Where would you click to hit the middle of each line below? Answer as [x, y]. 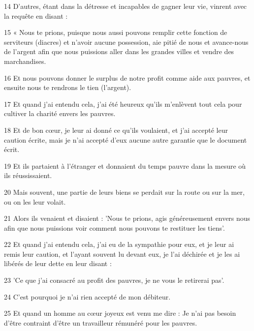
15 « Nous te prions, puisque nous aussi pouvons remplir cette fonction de [116, 32]
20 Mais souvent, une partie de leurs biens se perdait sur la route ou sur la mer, [124, 192]
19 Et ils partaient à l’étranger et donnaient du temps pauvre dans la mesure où [125, 165]
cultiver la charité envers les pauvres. [60, 113]
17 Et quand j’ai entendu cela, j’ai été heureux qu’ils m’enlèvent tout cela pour [123, 104]
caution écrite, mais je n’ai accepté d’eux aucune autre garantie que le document [126, 139]
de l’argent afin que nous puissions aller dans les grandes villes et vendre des [119, 51]
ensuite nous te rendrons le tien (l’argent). [68, 87]
